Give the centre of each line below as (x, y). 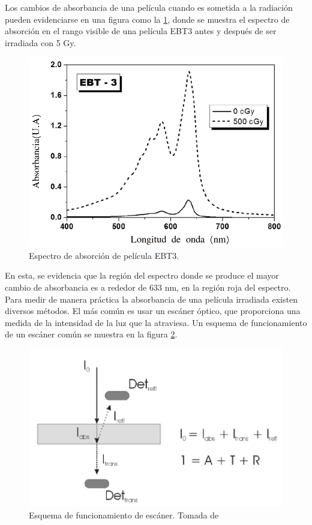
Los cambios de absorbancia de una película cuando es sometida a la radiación (149, 7)
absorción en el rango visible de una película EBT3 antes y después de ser (141, 31)
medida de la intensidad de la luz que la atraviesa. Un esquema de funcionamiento (156, 322)
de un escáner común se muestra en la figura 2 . (91, 334)
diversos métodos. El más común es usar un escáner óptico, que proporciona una (153, 311)
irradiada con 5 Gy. (40, 42)
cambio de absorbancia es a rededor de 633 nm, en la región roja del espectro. (148, 287)
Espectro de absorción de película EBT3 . (104, 255)
